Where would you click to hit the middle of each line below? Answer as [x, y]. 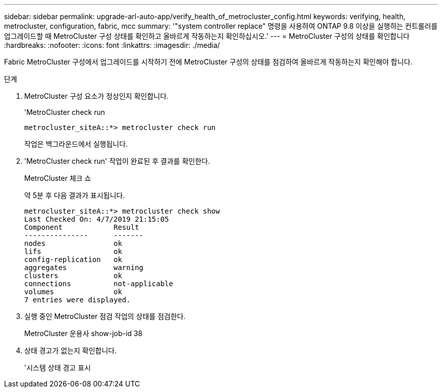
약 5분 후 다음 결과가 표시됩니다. [75, 195]
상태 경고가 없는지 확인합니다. [71, 350]
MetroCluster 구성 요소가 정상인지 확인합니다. [97, 96]
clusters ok [73, 276]
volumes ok [73, 292]
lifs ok [73, 251]
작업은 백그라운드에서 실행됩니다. [76, 144]
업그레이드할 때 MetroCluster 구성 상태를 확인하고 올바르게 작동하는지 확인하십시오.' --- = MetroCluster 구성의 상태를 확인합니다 [207, 36]
